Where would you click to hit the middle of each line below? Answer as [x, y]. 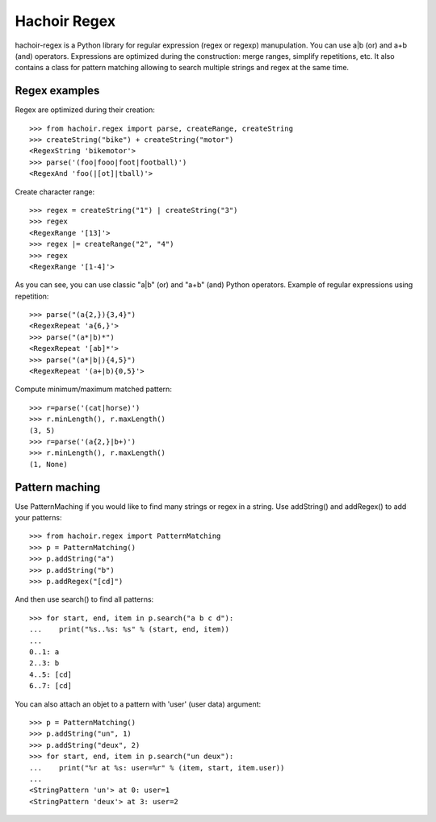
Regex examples [57, 91]
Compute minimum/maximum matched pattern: [94, 389]
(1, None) [48, 464]
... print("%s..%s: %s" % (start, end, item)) [130, 630]
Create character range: [55, 192]
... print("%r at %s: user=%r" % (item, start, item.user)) [157, 768]
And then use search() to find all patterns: [84, 599]
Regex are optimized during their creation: [85, 110]
